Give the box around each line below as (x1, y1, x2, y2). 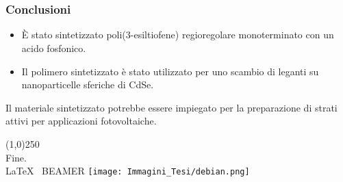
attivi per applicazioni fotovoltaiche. (5, 114, 157, 128)
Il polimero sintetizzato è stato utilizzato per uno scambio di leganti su (21, 64, 319, 78)
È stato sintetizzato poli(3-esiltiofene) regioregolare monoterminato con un (21, 27, 334, 42)
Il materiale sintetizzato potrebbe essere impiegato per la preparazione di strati (5, 100, 338, 114)
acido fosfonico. (21, 41, 86, 55)
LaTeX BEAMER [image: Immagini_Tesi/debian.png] (5, 164, 250, 178)
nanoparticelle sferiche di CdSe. (21, 77, 154, 92)
